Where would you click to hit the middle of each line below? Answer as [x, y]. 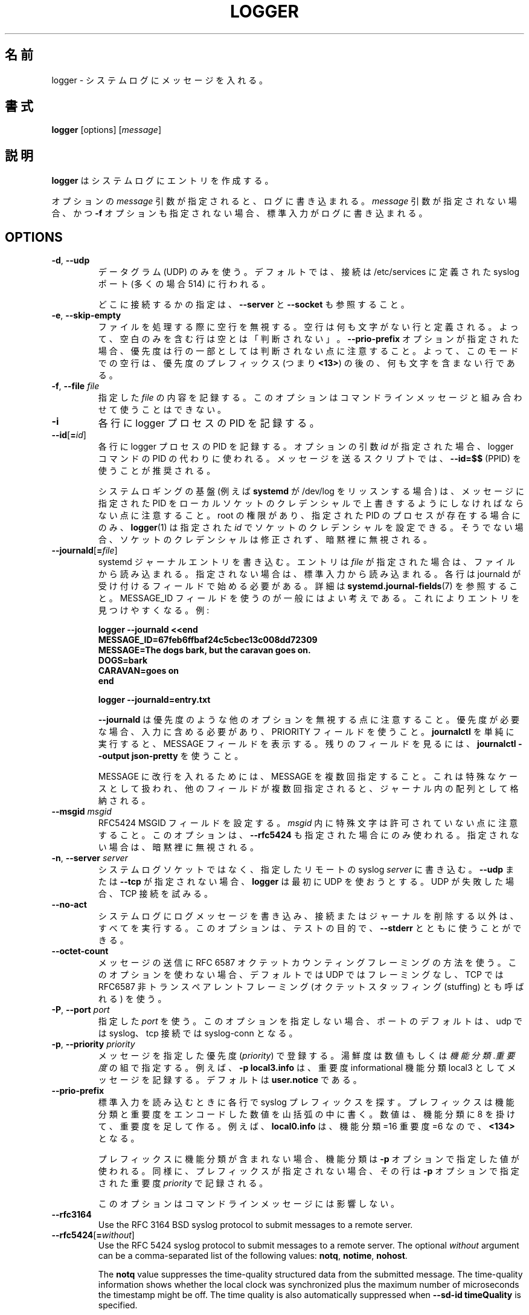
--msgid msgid [82, 812]
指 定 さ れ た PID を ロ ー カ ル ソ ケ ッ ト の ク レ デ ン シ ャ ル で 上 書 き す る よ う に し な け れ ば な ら [311, 503]
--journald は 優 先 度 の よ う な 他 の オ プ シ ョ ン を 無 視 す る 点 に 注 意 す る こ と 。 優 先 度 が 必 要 [309, 720]
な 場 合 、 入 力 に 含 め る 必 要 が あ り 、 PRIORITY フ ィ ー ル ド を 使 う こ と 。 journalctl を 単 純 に [306, 732]
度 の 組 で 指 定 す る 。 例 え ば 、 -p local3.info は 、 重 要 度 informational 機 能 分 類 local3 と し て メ [307, 1068]
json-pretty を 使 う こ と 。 [187, 756]
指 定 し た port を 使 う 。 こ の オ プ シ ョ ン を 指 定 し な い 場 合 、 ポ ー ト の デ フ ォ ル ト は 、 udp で [310, 1021]
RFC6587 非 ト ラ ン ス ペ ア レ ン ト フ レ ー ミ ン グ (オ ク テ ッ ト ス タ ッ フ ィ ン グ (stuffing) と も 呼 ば [311, 987]
